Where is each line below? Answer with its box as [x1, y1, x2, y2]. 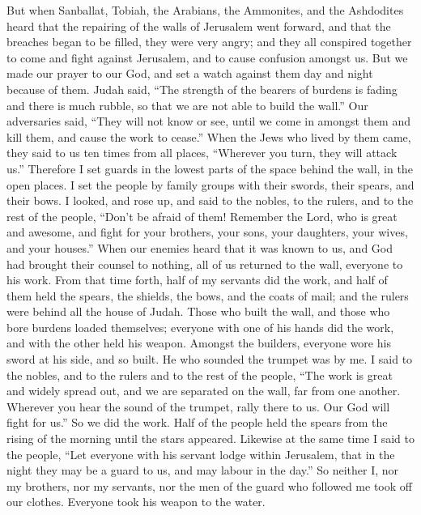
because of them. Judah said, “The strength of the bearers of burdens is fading [6, 80, 398, 97]
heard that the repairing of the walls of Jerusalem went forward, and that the [6, 17, 391, 34]
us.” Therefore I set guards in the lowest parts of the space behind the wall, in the [6, 160, 413, 177]
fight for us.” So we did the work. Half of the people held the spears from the [6, 414, 388, 431]
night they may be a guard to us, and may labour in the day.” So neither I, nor [6, 462, 399, 479]
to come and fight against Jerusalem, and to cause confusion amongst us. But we [6, 49, 408, 66]
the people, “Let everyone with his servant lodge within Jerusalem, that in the [6, 445, 395, 462]
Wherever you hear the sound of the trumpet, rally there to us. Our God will [6, 398, 390, 415]
